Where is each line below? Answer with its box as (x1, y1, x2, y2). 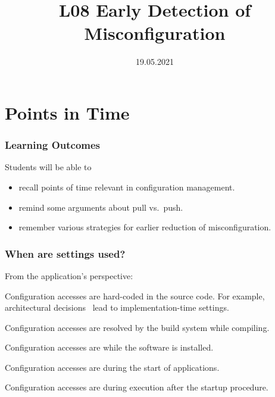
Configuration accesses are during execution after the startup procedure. (5, 381, 268, 393)
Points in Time (5, 100, 130, 124)
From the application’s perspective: (5, 269, 133, 282)
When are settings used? (5, 246, 126, 261)
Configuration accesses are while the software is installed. (5, 341, 214, 354)
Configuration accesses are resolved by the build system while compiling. (5, 321, 270, 333)
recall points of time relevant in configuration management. (18, 180, 235, 193)
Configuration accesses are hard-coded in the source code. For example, (5, 289, 265, 302)
